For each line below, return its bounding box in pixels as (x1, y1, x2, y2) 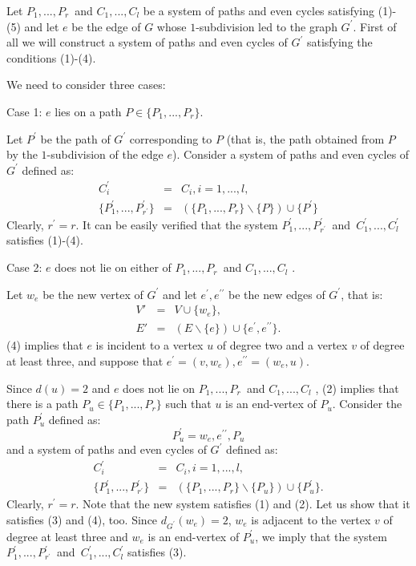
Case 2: (6, 259, 42, 276)
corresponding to (129, 130, 212, 147)
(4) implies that (6, 337, 83, 354)
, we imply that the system (255, 528, 387, 544)
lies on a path (55, 103, 122, 119)
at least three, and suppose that (6, 352, 164, 369)
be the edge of (71, 18, 141, 34)
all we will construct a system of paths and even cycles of (6, 34, 288, 51)
